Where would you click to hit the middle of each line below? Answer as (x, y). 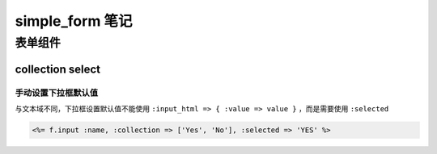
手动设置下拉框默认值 (57, 93)
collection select (58, 69)
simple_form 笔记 (74, 21)
